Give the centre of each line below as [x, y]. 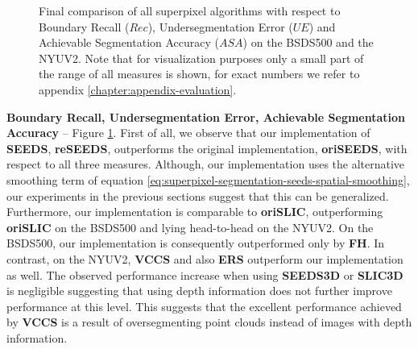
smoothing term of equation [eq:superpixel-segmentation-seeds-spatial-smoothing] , [208, 179]
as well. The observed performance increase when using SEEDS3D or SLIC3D [205, 274]
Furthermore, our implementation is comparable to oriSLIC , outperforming [195, 212]
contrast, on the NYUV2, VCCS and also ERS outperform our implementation [205, 258]
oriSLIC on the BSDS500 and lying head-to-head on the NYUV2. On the [190, 227]
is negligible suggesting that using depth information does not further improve [199, 291]
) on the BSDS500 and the [308, 42]
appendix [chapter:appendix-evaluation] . [138, 89]
